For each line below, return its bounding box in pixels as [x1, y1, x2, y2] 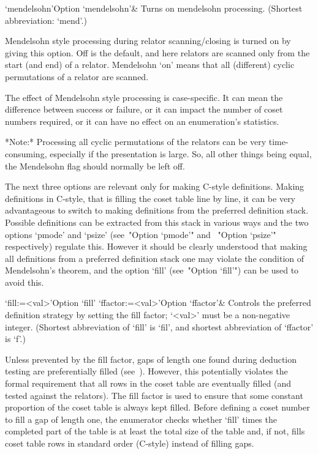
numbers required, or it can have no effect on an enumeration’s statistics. [5, 114, 279, 127]
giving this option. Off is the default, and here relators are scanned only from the [5, 46, 310, 59]
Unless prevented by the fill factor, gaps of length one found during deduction [5, 352, 297, 365]
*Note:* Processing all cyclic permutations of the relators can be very [5, 135, 267, 148]
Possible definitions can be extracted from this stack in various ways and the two [5, 215, 309, 228]
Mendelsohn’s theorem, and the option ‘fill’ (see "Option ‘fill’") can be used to [5, 264, 299, 277]
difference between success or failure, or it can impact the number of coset [5, 103, 283, 116]
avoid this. [5, 275, 44, 288]
